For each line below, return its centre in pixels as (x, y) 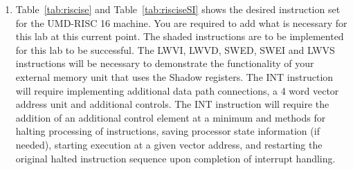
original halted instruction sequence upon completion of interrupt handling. (175, 158)
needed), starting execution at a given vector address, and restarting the (169, 144)
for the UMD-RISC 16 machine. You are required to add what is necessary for (181, 22)
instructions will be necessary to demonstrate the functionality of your (165, 63)
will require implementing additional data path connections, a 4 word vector (177, 90)
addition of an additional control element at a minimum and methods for (171, 117)
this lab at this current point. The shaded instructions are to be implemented (180, 36)
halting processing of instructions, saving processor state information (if (168, 131)
